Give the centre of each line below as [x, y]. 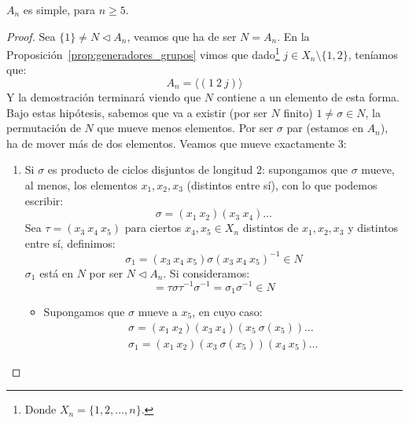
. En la [293, 36]
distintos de [271, 228]
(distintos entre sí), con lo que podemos [282, 185]
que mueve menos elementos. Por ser [185, 128]
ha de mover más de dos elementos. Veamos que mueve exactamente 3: [177, 143]
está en [56, 272]
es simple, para [59, 9]
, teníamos [373, 54]
